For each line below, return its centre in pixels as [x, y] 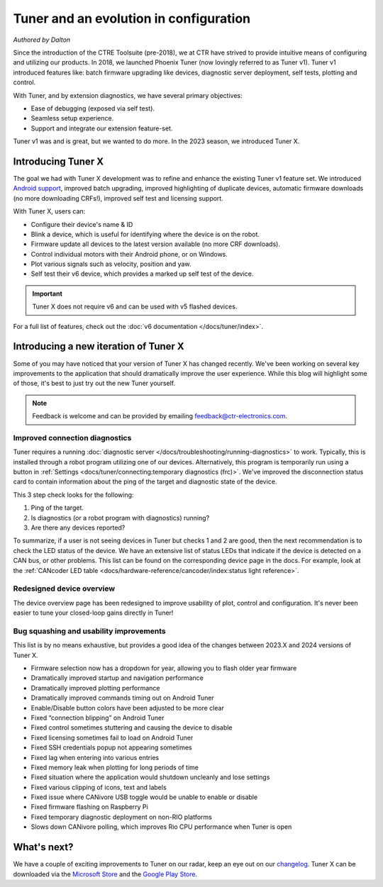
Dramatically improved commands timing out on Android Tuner [122, 698]
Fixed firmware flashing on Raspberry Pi [89, 807]
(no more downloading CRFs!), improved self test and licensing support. [118, 198]
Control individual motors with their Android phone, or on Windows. [129, 254]
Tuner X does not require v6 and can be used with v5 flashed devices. [135, 307]
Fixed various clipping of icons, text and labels [99, 787]
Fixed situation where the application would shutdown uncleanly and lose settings [150, 777]
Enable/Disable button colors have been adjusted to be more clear [128, 708]
